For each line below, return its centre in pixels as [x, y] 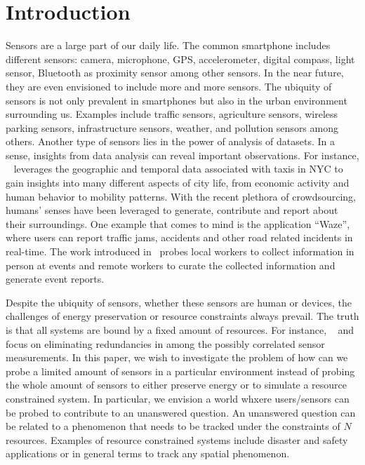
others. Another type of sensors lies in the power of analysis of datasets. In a [171, 141]
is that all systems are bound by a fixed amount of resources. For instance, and [180, 330]
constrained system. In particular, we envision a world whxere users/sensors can [178, 398]
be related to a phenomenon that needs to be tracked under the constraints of [173, 426]
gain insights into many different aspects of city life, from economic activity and [178, 183]
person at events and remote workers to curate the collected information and [171, 265]
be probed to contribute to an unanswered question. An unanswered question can [181, 412]
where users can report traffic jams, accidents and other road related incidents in [179, 237]
